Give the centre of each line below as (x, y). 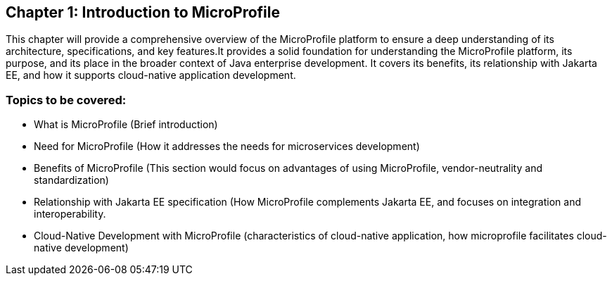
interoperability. (70, 214)
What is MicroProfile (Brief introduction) (126, 125)
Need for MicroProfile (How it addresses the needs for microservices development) (227, 146)
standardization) (71, 180)
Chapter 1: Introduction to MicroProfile (143, 12)
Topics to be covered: (66, 100)
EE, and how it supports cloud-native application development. (151, 75)
